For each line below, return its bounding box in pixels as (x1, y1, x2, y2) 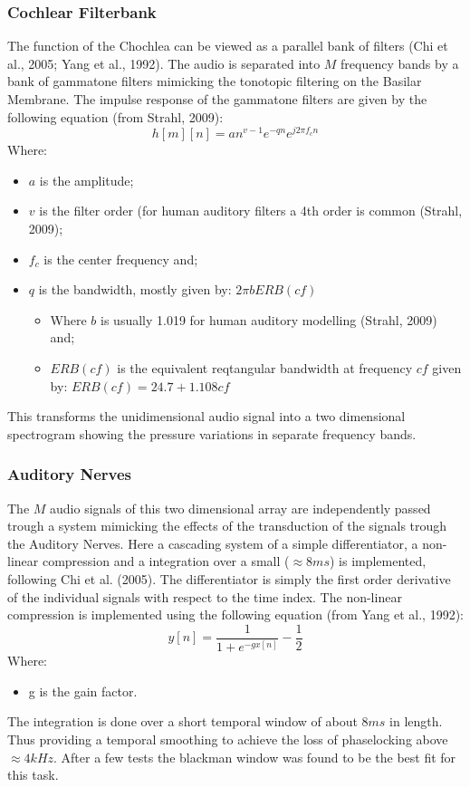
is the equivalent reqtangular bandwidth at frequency (117, 359, 413, 378)
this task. (7, 765, 59, 784)
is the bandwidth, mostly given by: (38, 280, 232, 299)
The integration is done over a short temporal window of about (7, 712, 358, 731)
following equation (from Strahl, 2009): (7, 107, 224, 126)
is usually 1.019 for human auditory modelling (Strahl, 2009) (101, 310, 437, 329)
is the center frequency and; (43, 249, 198, 268)
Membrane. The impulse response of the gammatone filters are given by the (7, 90, 427, 108)
